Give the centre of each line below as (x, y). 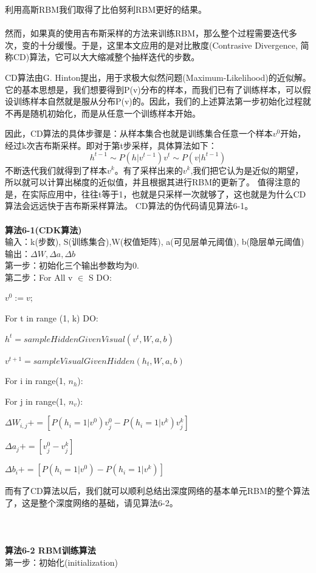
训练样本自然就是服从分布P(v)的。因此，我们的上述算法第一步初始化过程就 (162, 101)
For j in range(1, (36, 401)
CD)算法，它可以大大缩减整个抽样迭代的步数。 (106, 57)
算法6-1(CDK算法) (43, 229)
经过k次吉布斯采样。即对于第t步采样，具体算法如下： (111, 145)
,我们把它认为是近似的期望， (247, 170)
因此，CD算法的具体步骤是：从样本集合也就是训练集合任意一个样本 (139, 133)
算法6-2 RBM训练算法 (50, 550)
